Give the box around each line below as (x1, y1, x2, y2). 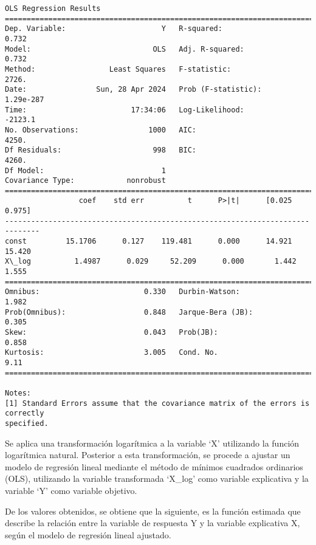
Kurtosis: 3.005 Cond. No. (5, 348, 218, 357)
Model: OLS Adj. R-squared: (5, 44, 244, 53)
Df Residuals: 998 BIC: (5, 146, 196, 155)
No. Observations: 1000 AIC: (5, 125, 196, 134)
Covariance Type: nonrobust (5, 176, 166, 185)
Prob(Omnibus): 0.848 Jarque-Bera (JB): (5, 307, 253, 317)
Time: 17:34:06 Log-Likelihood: (5, 105, 244, 114)
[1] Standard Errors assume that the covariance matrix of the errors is (5, 399, 310, 408)
